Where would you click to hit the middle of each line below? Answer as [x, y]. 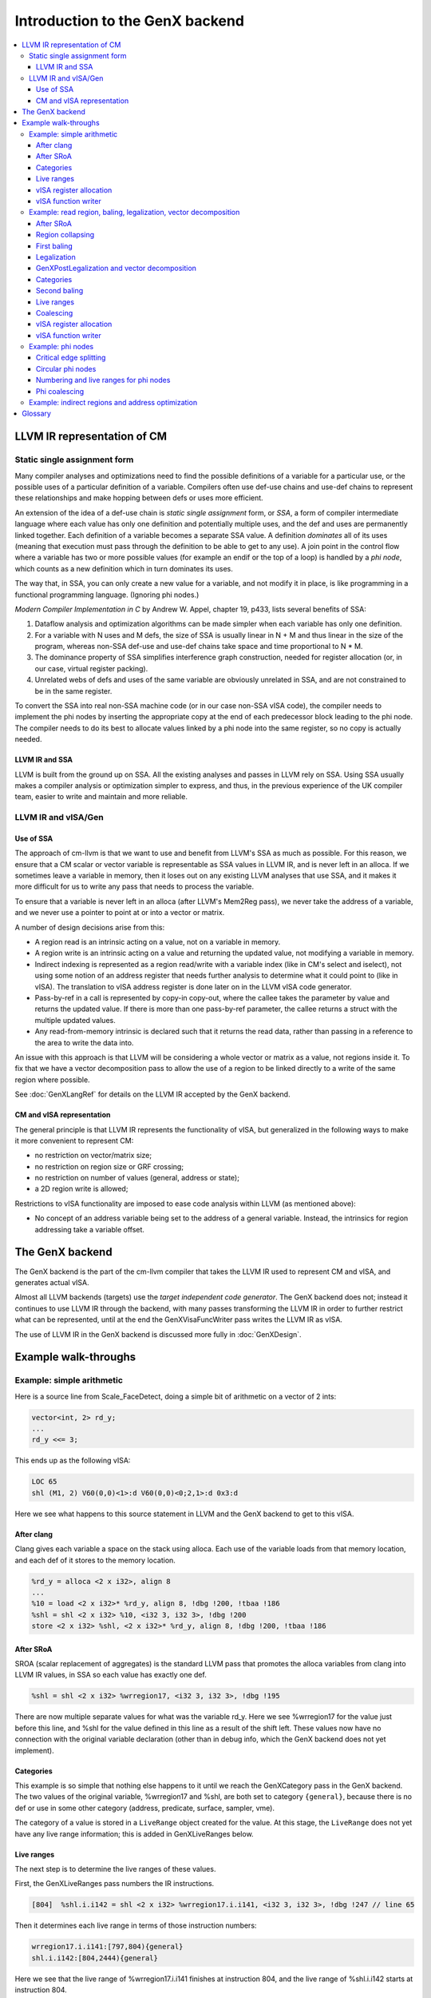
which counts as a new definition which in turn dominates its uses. [124, 568]
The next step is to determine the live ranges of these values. [115, 1869]
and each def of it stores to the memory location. [95, 1560]
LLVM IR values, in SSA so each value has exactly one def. [111, 1675]
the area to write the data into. [84, 1042]
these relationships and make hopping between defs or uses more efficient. [139, 498]
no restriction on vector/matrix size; [93, 1156]
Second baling [60, 291]
